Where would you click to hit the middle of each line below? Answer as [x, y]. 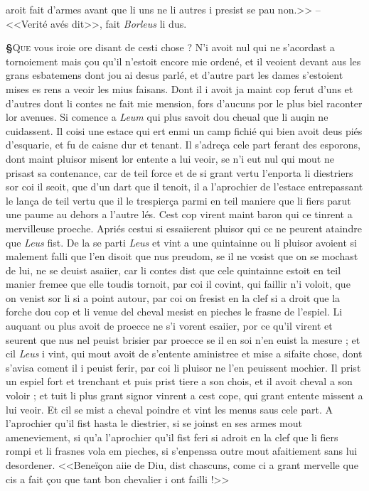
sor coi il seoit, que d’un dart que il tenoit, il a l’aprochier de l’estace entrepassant [184, 187]
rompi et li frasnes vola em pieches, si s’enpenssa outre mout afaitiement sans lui [182, 451]
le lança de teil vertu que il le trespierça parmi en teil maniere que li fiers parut [178, 200]
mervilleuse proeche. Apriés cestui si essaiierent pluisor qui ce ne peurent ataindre [184, 228]
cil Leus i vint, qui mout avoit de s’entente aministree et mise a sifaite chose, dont [184, 354]
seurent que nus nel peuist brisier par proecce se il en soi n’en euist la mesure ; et [183, 339]
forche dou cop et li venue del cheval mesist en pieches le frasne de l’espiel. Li [174, 312]
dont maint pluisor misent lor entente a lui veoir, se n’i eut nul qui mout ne [170, 158]
